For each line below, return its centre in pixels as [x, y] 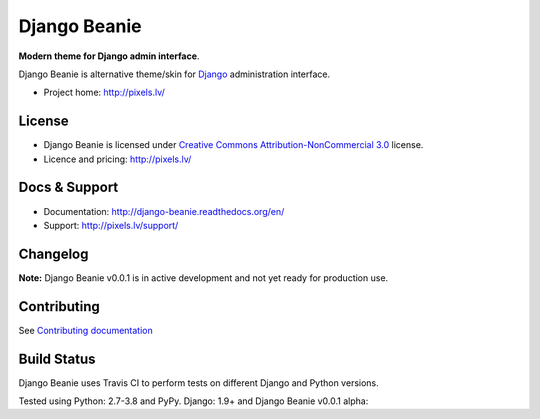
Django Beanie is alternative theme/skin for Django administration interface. [174, 74]
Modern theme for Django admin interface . [109, 56]
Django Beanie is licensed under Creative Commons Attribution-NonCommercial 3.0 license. [233, 145]
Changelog [53, 253]
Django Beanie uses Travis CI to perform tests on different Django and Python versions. [198, 382]
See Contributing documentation [86, 330]
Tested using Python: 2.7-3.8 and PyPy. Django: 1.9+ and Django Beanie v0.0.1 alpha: [193, 401]
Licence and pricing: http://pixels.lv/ [117, 159]
